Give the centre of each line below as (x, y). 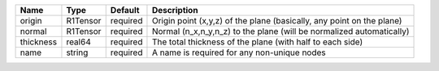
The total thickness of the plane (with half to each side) (257, 42)
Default (125, 10)
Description (175, 10)
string (77, 52)
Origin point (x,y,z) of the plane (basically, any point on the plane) (277, 21)
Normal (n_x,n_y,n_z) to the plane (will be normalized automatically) (280, 31)
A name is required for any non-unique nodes (239, 52)
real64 (78, 42)
